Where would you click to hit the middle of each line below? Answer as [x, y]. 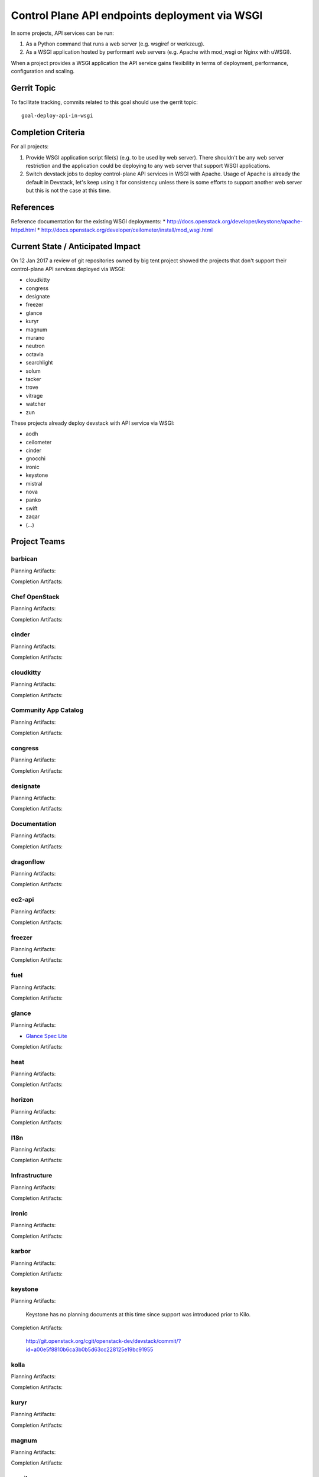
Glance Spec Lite [46, 1036]
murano [35, 337]
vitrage [34, 395]
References [32, 208]
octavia [35, 354]
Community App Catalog [47, 710]
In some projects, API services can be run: [63, 33]
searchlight [39, 363]
